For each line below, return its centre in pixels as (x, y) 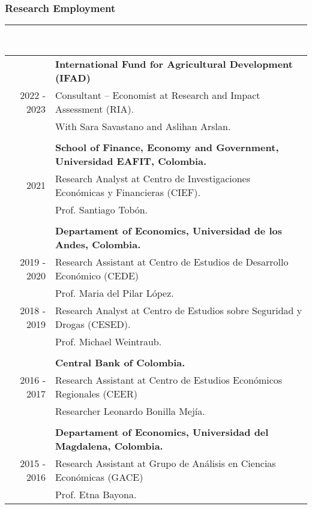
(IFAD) (73, 77)
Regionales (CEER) (96, 393)
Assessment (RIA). (94, 109)
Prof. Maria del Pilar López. (114, 293)
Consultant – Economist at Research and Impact (157, 95)
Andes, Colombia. (98, 244)
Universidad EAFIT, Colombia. (131, 161)
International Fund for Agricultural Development (174, 64)
